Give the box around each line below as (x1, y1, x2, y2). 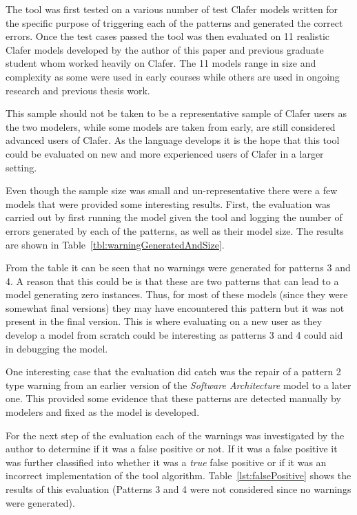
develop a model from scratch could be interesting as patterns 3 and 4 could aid (6, 328, 343, 342)
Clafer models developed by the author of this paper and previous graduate (6, 42, 324, 56)
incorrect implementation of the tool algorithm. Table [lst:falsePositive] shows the (6, 468, 351, 483)
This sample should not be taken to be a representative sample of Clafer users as (6, 106, 347, 120)
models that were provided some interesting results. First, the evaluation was (6, 196, 331, 211)
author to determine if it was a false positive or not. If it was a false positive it (6, 441, 338, 456)
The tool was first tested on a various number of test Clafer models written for (6, 2, 338, 16)
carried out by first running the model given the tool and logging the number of (6, 210, 343, 224)
